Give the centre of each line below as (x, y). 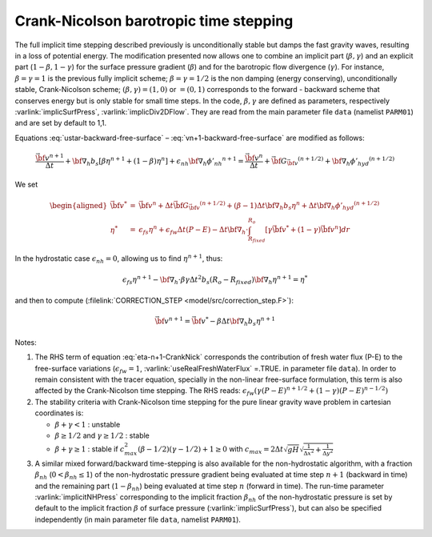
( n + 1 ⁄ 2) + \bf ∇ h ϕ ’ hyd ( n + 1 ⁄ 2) (346, 161)
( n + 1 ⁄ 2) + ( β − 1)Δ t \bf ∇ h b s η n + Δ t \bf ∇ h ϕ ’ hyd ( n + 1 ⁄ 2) (290, 206)
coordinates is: (59, 413)
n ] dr (342, 229)
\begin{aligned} (78, 205)
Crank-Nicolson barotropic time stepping (154, 21)
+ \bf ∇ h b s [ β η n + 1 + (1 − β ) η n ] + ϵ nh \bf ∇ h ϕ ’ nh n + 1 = (154, 161)
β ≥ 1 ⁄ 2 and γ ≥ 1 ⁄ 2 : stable (102, 435)
